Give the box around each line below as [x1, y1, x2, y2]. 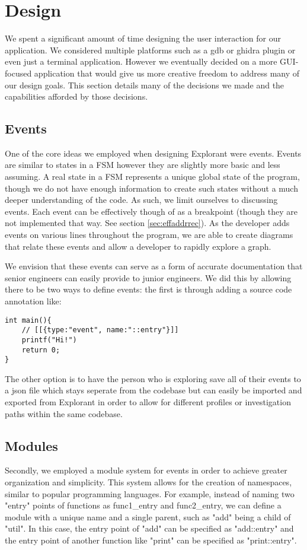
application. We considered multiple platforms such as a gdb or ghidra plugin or [5, 43, 296, 56]
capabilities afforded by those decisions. [5, 90, 148, 103]
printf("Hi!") [21, 335, 77, 344]
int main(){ [5, 316, 52, 325]
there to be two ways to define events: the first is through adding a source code [5, 283, 292, 295]
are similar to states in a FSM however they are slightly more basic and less [5, 158, 280, 171]
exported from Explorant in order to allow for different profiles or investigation [5, 396, 291, 408]
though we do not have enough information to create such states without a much [5, 182, 298, 194]
